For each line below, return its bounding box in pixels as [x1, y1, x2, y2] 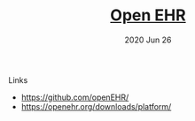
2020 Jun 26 [124, 34, 172, 45]
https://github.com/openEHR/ [20, 92, 129, 102]
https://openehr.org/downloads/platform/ [20, 101, 172, 111]
